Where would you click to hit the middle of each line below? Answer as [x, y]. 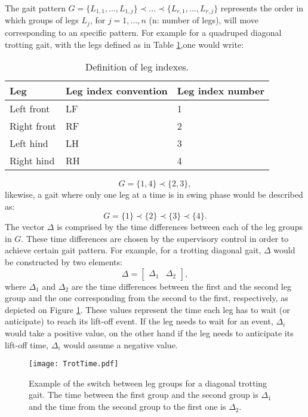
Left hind [29, 143]
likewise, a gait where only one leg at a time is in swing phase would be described [154, 194]
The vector [25, 227]
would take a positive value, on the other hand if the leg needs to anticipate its [149, 333]
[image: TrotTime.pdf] [74, 364]
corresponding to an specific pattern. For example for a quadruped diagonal [143, 32]
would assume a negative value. [121, 344]
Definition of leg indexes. [137, 67]
